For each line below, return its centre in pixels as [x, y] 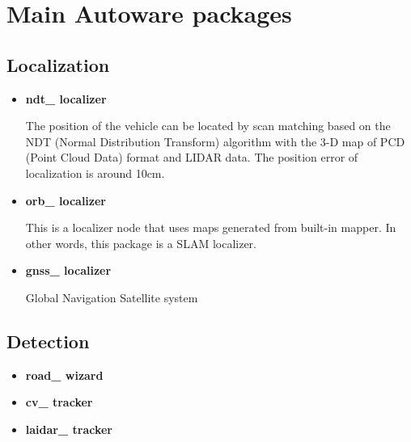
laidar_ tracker [69, 429]
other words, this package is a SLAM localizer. [141, 243]
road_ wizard [64, 375]
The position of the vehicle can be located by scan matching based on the [208, 126]
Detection [48, 341]
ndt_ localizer [66, 98]
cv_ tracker [59, 402]
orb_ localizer [66, 200]
